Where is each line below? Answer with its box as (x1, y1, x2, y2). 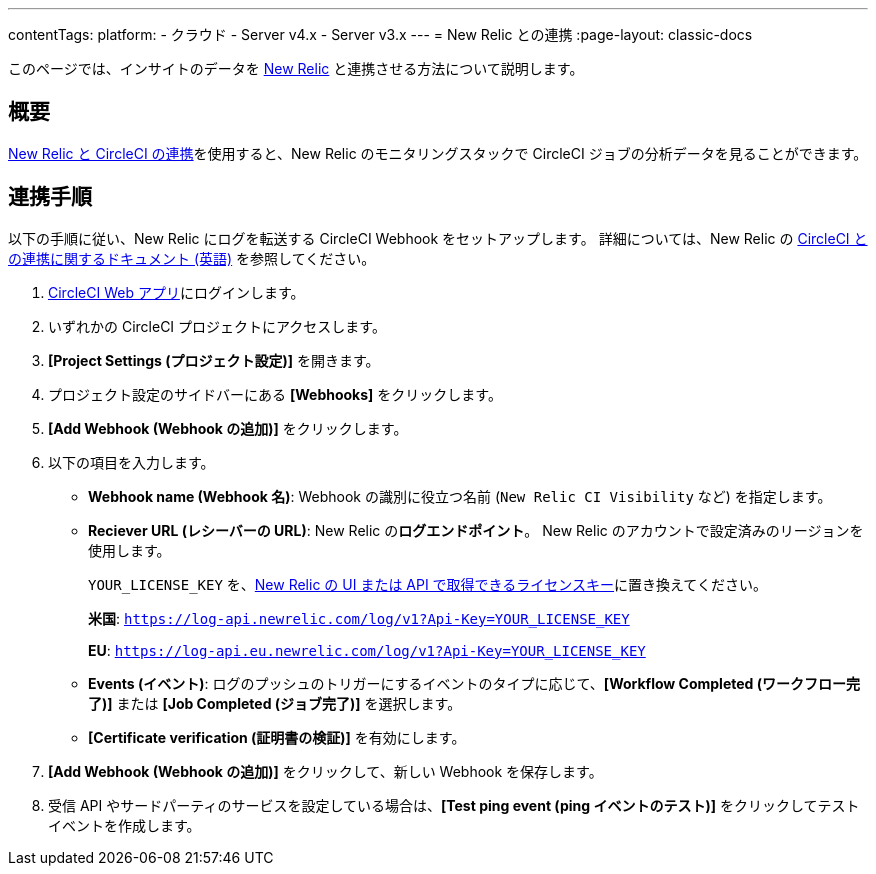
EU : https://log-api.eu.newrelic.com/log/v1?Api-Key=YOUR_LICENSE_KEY (88, 641, 646, 659)
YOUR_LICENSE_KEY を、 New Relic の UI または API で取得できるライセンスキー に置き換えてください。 (88, 575, 767, 593)
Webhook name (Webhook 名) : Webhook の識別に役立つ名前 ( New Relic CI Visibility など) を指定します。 (88, 487, 832, 505)
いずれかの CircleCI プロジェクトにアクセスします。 (48, 317, 386, 335)
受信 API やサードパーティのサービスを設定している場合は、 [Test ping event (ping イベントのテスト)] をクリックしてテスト (48, 796, 860, 814)
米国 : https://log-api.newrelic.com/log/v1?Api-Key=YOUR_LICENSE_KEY (88, 609, 630, 627)
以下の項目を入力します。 (48, 453, 215, 471)
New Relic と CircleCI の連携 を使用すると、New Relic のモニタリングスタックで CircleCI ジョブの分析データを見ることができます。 (8, 144, 868, 162)
